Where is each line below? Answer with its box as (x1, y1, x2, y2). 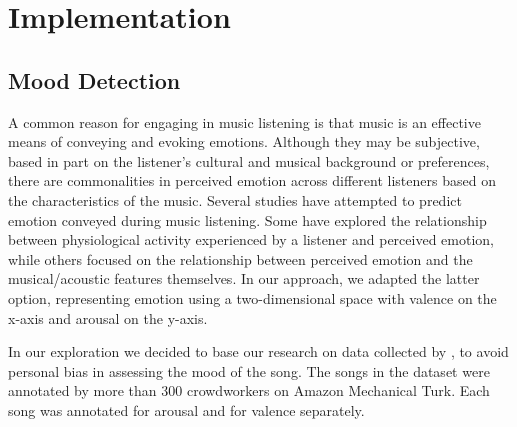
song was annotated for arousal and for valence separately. (8, 399, 365, 420)
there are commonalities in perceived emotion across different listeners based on (8, 170, 496, 191)
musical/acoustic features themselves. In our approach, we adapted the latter (8, 268, 480, 289)
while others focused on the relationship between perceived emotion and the (8, 248, 473, 269)
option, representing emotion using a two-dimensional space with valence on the (8, 287, 497, 308)
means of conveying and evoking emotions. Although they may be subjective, (8, 131, 480, 152)
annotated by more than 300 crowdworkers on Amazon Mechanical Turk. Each (8, 380, 490, 401)
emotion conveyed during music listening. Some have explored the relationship (8, 209, 487, 230)
